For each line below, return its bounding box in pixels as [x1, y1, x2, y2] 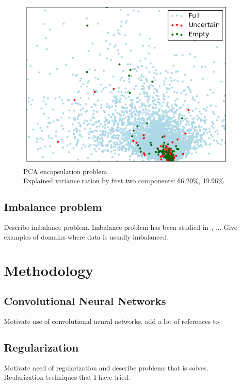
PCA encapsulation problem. [23, 166, 109, 176]
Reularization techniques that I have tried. [4, 372, 130, 382]
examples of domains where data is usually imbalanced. [4, 231, 168, 241]
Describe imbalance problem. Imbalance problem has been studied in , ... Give [4, 222, 238, 232]
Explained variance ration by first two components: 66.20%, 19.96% [23, 176, 224, 186]
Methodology [4, 260, 94, 280]
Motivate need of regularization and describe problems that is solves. [4, 362, 209, 372]
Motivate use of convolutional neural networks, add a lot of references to [4, 316, 219, 326]
